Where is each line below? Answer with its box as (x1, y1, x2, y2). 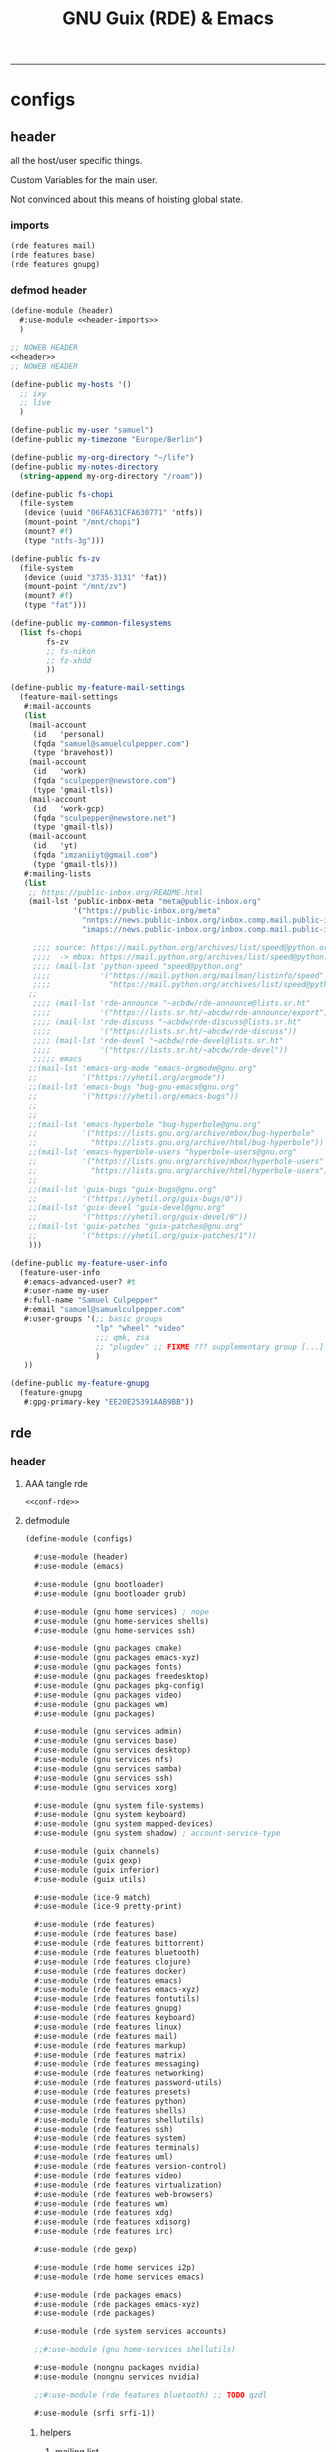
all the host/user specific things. (10, 155, 143, 167)
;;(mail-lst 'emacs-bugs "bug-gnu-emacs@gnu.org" (28, 1082, 240, 1092)
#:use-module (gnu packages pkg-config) (34, 1680, 205, 1691)
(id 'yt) (32, 841, 78, 851)
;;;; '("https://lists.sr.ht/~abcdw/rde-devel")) (32, 1045, 288, 1055)
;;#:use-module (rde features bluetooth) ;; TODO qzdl (34, 2390, 268, 2400)
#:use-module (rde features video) (34, 2170, 183, 2181)
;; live (19, 398, 52, 408)
